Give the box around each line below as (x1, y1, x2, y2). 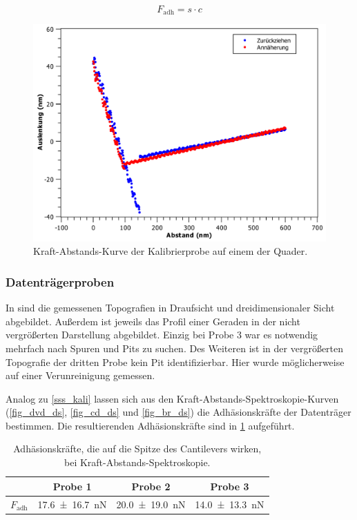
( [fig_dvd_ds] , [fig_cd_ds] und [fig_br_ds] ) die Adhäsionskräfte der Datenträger (6, 405, 351, 419)
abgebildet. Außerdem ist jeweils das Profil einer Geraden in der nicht (6, 314, 300, 328)
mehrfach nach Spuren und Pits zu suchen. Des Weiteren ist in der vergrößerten (6, 340, 344, 355)
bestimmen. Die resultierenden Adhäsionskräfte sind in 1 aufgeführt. (6, 418, 295, 432)
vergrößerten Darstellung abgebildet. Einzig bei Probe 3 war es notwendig (6, 327, 318, 342)
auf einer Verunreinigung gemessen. (6, 368, 155, 383)
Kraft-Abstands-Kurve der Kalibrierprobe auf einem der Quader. (33, 244, 308, 258)
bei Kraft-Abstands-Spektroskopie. (64, 455, 211, 470)
